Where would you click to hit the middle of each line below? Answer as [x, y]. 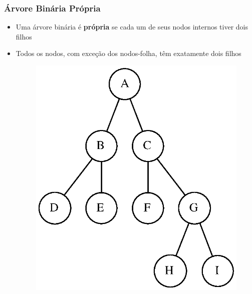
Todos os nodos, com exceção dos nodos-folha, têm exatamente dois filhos [129, 53]
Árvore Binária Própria [52, 8]
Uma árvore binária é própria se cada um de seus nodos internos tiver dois [132, 27]
